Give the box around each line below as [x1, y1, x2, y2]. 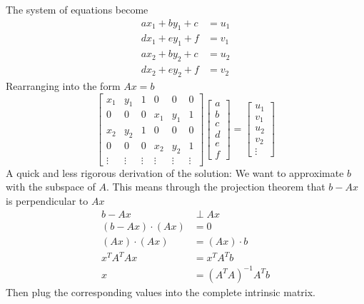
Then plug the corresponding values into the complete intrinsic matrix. [6, 284, 316, 299]
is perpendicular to [6, 193, 89, 208]
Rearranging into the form [6, 78, 121, 93]
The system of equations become [6, 2, 148, 16]
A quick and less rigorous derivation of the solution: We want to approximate [6, 165, 344, 180]
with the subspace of [6, 179, 96, 194]
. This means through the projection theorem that [106, 179, 325, 194]
